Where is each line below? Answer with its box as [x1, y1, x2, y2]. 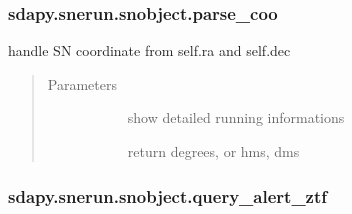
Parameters [47, 73, 117, 94]
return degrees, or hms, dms [127, 141, 300, 161]
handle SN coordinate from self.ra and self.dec [8, 40, 291, 61]
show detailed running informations [127, 107, 345, 128]
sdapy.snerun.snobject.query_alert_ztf [8, 183, 328, 208]
